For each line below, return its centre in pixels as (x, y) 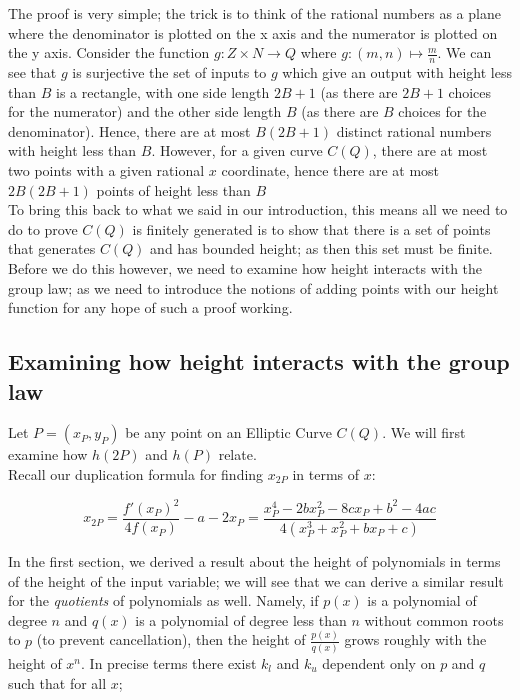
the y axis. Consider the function (109, 52)
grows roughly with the (415, 639)
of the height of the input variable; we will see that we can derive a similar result (256, 580)
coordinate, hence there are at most (330, 169)
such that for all (57, 682)
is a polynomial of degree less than (241, 619)
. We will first (424, 432)
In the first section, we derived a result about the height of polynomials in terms (254, 560)
